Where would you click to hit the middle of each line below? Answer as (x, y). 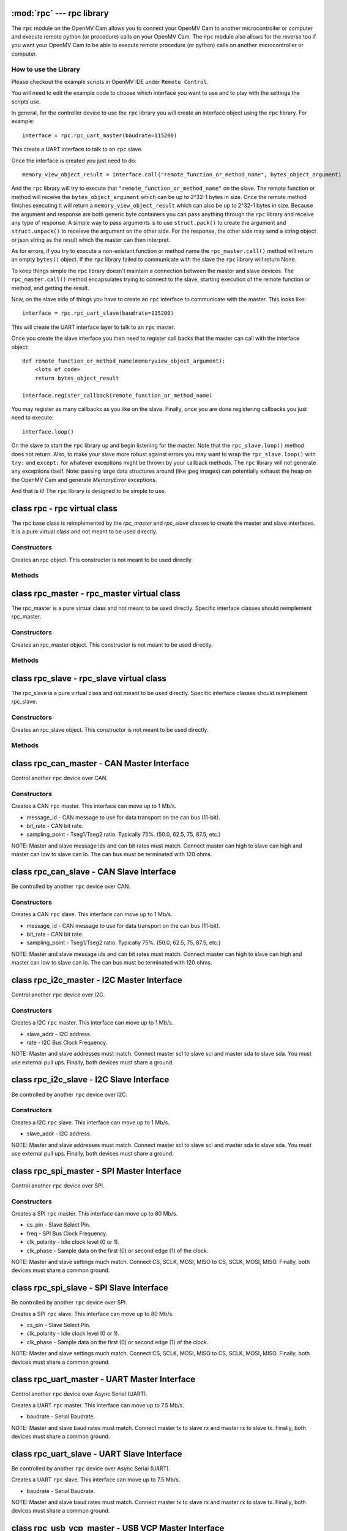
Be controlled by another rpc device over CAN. (71, 886)
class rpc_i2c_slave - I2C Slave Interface (90, 1080)
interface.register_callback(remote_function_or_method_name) (118, 395)
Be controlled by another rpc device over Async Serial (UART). (91, 1468)
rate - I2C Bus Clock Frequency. (67, 1042)
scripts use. (26, 102)
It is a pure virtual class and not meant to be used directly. (84, 532)
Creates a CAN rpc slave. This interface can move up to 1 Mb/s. (92, 914)
